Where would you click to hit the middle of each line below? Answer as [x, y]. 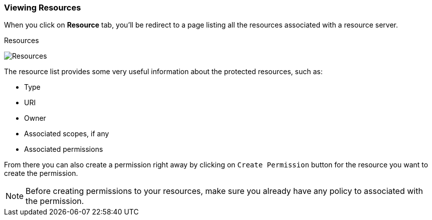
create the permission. [41, 173]
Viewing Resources [43, 8]
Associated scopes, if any [67, 134]
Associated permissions [64, 149]
